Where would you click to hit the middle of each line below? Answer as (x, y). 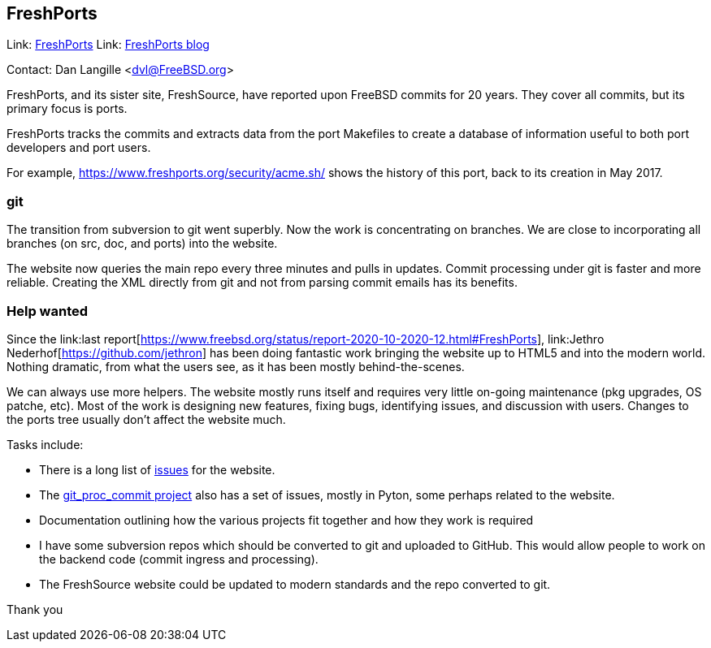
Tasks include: (45, 444)
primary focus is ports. (67, 109)
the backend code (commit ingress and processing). (179, 559)
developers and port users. (79, 148)
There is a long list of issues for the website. (157, 469)
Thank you (35, 609)
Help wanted (48, 311)
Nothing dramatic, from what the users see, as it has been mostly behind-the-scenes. (236, 366)
